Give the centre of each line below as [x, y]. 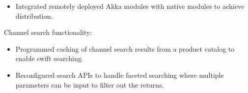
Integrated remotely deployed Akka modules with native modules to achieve [130, 6]
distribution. [34, 15]
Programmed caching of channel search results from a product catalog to [125, 48]
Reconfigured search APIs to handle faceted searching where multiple [120, 75]
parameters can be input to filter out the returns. [90, 84]
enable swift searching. [49, 58]
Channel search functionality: [48, 32]
